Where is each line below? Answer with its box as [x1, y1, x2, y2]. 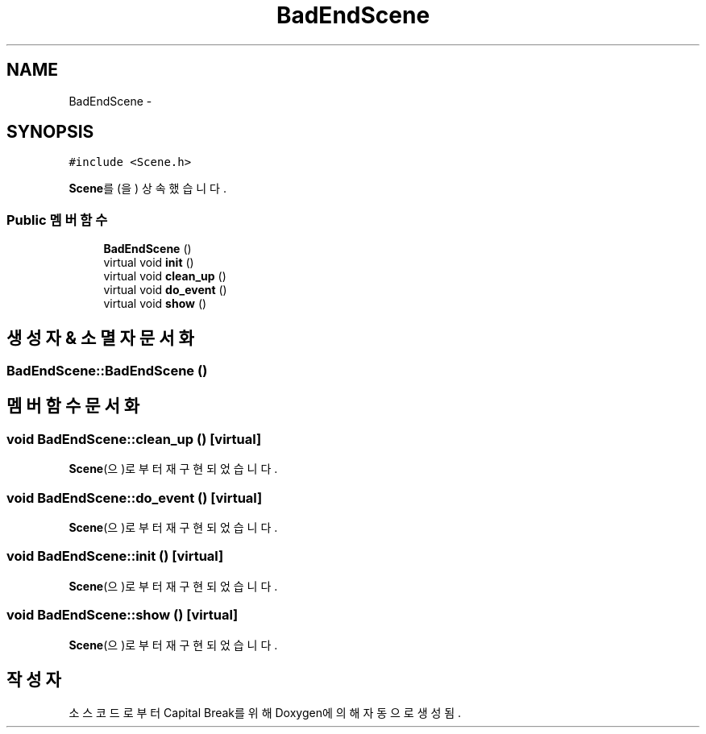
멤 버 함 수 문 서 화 [6, 396, 140, 417]
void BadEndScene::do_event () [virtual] [6, 489, 263, 506]
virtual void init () [103, 255, 194, 270]
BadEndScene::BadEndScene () [6, 363, 208, 379]
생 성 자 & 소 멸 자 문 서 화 [6, 327, 194, 348]
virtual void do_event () [103, 283, 227, 297]
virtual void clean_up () [103, 269, 226, 284]
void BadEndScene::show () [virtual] [6, 607, 239, 624]
